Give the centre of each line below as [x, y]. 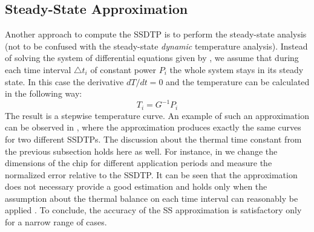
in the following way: [44, 93]
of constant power [123, 69]
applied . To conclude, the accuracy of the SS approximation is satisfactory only [153, 210]
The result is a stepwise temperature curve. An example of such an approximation [157, 115]
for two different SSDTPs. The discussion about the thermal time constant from [153, 139]
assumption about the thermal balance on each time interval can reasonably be [152, 198]
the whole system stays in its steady [237, 69]
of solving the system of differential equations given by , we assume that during [152, 58]
